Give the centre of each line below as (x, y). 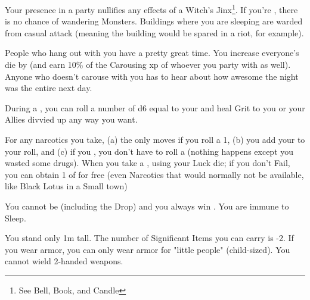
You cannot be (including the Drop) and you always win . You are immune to (147, 206)
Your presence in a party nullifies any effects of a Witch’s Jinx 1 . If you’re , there (151, 9)
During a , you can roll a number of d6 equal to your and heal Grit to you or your (155, 107)
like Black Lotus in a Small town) (66, 186)
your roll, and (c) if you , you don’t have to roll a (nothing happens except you (149, 151)
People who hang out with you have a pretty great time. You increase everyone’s (152, 53)
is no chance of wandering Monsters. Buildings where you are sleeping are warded (154, 21)
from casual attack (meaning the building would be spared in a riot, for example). (154, 32)
